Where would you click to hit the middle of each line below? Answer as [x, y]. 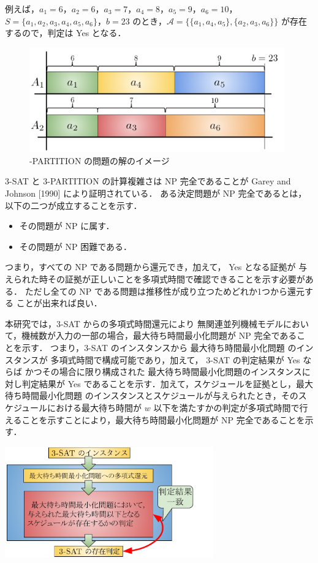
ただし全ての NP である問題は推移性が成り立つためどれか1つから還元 [165, 291]
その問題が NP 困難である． [76, 246]
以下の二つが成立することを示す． [74, 205]
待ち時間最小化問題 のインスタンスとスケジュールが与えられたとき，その [152, 395]
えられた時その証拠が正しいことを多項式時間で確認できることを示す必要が [155, 279]
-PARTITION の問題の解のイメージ [100, 160]
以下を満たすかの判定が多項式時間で [226, 407]
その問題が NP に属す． [67, 226]
